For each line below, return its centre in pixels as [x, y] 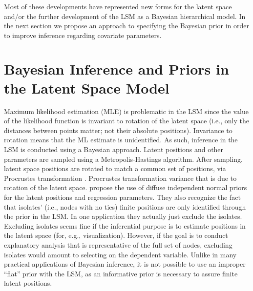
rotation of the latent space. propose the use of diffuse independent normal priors [126, 187]
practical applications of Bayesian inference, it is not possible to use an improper [125, 264]
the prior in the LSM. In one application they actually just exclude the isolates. [123, 216]
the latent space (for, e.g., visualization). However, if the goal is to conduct [116, 235]
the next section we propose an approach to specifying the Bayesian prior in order [127, 26]
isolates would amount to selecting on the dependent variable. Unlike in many [120, 254]
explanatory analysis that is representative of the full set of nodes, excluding [118, 245]
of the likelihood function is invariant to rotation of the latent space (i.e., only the [126, 121]
